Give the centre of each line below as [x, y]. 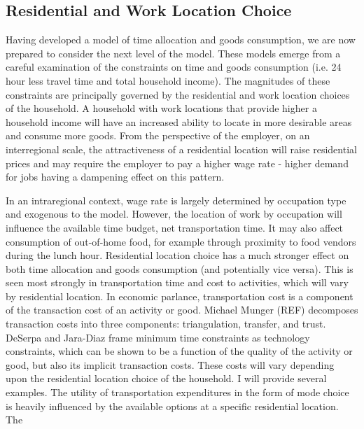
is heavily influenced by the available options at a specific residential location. [172, 406]
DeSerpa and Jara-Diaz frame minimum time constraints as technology [158, 337]
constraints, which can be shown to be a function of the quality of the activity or [179, 351]
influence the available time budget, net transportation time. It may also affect [175, 227]
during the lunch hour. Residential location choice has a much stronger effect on [177, 255]
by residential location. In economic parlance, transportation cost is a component [180, 296]
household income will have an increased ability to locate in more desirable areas [179, 121]
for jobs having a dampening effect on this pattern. [115, 177]
